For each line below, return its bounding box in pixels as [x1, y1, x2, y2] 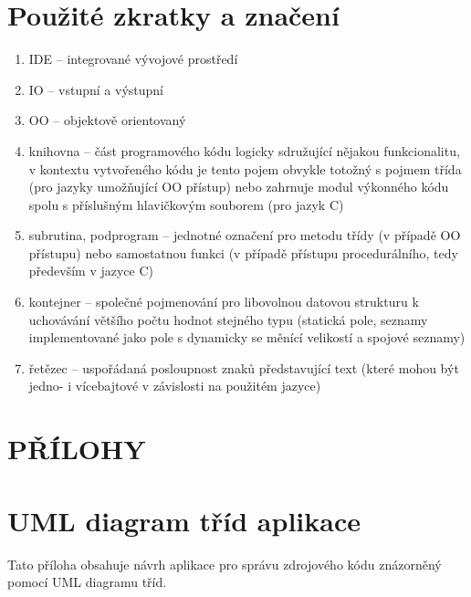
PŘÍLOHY [7, 430, 146, 467]
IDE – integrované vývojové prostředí [28, 49, 238, 68]
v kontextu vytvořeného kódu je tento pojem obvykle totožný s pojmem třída [28, 159, 462, 178]
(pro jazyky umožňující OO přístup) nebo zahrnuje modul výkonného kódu [28, 177, 449, 196]
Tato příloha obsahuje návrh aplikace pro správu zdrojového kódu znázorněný [7, 554, 442, 573]
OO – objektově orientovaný [28, 110, 186, 130]
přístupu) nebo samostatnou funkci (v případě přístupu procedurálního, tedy [28, 243, 458, 262]
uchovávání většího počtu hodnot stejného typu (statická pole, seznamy [28, 309, 428, 329]
